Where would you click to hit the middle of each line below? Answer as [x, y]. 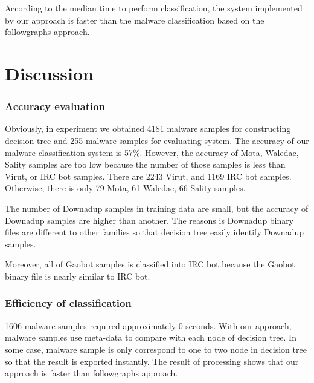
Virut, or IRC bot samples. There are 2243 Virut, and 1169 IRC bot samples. [148, 176]
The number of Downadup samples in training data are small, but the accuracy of [157, 208]
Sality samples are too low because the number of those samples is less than [145, 164]
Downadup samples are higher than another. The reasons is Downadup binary [149, 220]
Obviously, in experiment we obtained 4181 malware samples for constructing [148, 129]
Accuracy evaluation [55, 106]
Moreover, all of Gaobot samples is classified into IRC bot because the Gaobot [150, 264]
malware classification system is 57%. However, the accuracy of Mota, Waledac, [152, 152]
